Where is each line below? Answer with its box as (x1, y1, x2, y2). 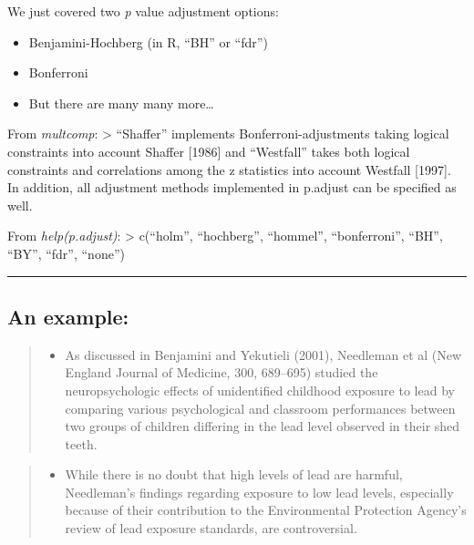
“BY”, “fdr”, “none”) (7, 243, 125, 262)
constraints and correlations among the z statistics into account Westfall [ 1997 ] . (7, 159, 451, 179)
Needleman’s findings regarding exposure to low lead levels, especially (65, 482, 454, 501)
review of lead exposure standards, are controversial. (65, 519, 357, 538)
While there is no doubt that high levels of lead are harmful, (65, 465, 403, 484)
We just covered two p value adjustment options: (7, 2, 279, 20)
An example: (7, 302, 129, 330)
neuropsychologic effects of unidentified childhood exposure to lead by (65, 380, 455, 399)
